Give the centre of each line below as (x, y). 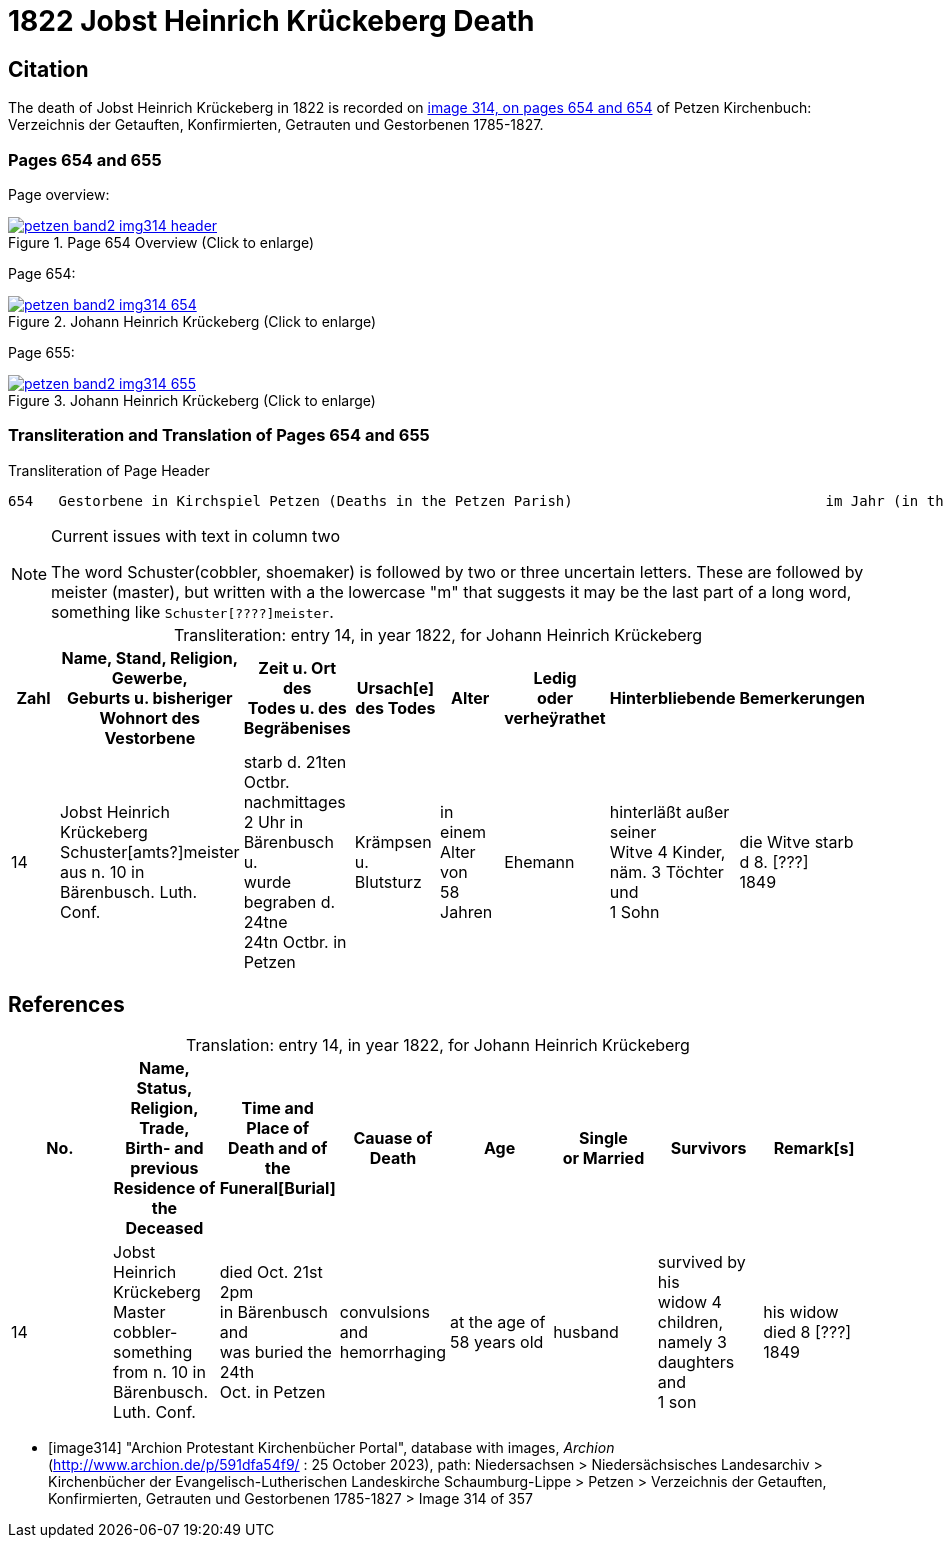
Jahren (466, 911)
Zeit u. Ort (297, 667)
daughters (696, 1361)
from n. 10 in (159, 1371)
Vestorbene (150, 737)
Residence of (164, 1187)
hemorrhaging (393, 1351)
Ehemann (539, 861)
